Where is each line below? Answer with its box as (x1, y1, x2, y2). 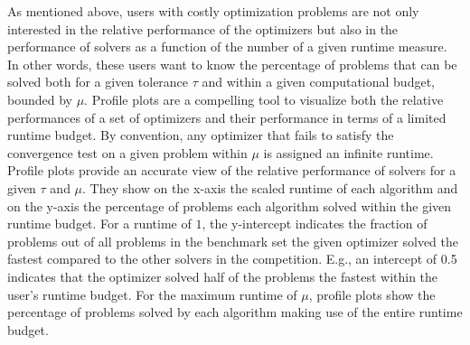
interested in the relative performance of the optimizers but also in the (7, 19, 399, 38)
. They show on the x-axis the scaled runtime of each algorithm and (82, 178, 458, 197)
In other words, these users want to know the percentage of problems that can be (7, 54, 457, 73)
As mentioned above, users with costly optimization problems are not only (7, 2, 419, 20)
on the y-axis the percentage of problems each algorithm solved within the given (7, 196, 452, 215)
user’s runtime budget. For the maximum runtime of (7, 284, 297, 303)
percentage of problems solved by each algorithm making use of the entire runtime (7, 303, 463, 322)
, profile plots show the (308, 284, 436, 303)
